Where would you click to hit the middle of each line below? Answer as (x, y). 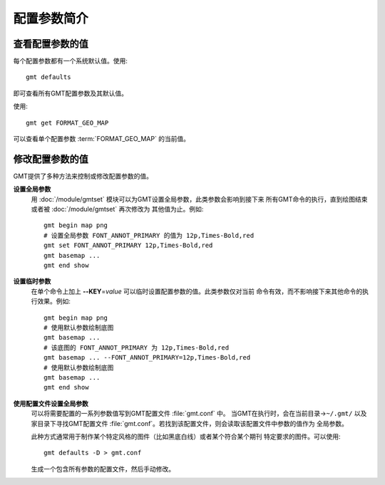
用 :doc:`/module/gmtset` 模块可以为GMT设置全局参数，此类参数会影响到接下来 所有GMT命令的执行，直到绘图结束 (199, 199)
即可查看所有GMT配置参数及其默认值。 (71, 93)
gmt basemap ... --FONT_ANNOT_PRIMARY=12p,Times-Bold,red (147, 358)
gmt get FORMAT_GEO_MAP (67, 122)
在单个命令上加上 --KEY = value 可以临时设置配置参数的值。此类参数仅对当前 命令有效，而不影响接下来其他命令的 (197, 291)
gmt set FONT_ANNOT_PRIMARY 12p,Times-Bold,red (128, 245)
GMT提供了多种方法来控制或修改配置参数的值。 (83, 176)
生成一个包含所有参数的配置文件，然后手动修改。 (103, 469)
